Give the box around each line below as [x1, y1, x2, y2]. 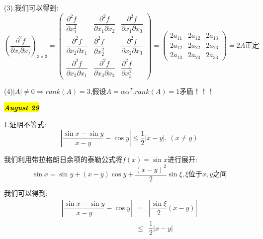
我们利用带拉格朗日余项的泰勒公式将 [4, 154, 122, 164]
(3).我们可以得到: [4, 2, 59, 12]
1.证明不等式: [4, 119, 46, 129]
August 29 [4, 102, 39, 113]
